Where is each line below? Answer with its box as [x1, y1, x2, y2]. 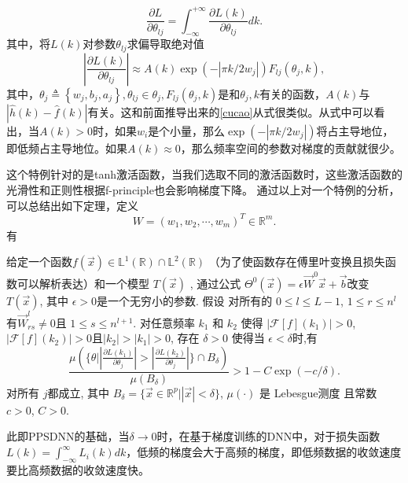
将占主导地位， [316, 122, 394, 138]
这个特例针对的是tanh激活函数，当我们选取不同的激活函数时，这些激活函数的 [6, 166, 403, 183]
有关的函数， [259, 85, 326, 101]
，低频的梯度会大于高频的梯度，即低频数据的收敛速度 [126, 444, 402, 460]
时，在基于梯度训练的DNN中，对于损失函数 [156, 428, 380, 444]
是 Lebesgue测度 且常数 [259, 384, 377, 400]
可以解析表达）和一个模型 [17, 275, 149, 291]
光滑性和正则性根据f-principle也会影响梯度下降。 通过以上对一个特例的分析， [6, 181, 400, 197]
